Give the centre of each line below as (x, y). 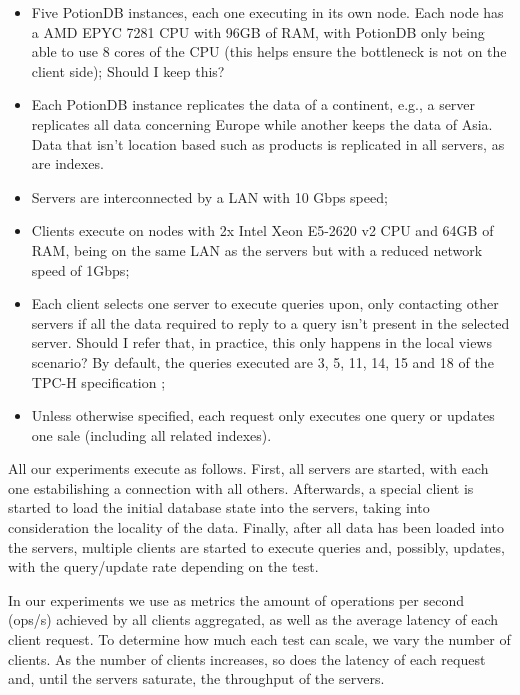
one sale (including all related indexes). (151, 434)
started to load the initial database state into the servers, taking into (219, 507)
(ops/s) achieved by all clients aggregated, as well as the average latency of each (253, 619)
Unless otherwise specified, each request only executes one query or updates (263, 415)
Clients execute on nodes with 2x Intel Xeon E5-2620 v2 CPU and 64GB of (262, 230)
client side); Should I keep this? (128, 70)
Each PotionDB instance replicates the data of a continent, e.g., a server (253, 104)
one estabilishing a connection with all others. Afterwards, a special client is (241, 487)
